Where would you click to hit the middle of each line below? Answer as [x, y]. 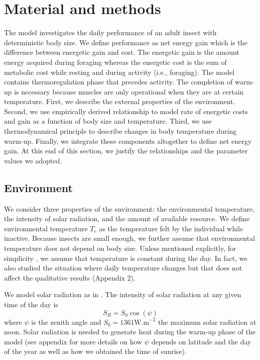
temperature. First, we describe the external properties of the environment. [120, 101]
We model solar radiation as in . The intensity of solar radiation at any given [123, 294]
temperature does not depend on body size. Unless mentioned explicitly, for [120, 248]
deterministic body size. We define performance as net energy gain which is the [126, 42]
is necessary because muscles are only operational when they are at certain [129, 91]
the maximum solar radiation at [207, 322]
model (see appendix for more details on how [73, 341]
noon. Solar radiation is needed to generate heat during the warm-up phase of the [130, 332]
